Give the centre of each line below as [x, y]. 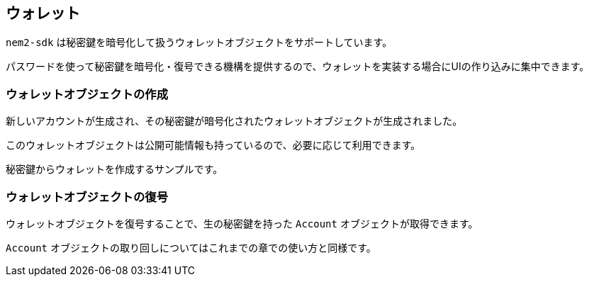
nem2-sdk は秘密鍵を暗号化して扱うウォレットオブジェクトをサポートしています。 [199, 43]
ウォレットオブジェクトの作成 [87, 94]
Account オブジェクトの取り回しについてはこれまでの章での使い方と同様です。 [191, 247]
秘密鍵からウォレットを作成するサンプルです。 [114, 169]
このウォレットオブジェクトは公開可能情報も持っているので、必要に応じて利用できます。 [213, 145]
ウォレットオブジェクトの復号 [87, 197]
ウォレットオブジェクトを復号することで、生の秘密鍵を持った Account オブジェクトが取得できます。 [242, 223]
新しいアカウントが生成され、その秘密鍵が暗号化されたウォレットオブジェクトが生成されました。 [234, 121]
